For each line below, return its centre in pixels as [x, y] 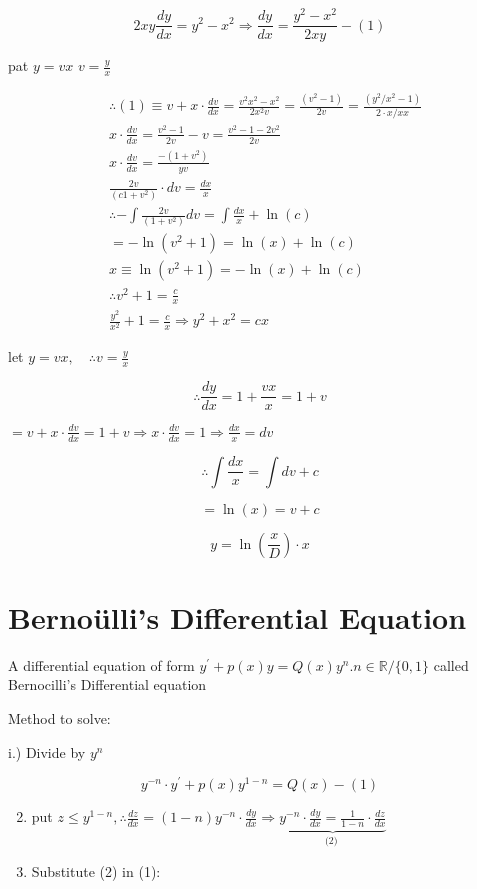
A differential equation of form [101, 664]
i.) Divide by [47, 751]
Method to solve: [59, 718]
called [451, 664]
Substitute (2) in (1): [96, 870]
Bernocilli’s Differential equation [107, 684]
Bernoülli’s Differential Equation [237, 616]
